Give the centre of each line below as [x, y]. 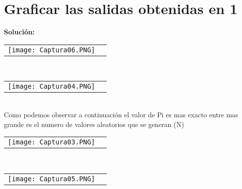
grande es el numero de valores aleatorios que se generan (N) [94, 124]
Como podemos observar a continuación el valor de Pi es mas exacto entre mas [121, 114]
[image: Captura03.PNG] [52, 142]
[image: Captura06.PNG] [52, 50]
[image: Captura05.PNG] [52, 179]
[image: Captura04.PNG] [52, 87]
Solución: [19, 32]
